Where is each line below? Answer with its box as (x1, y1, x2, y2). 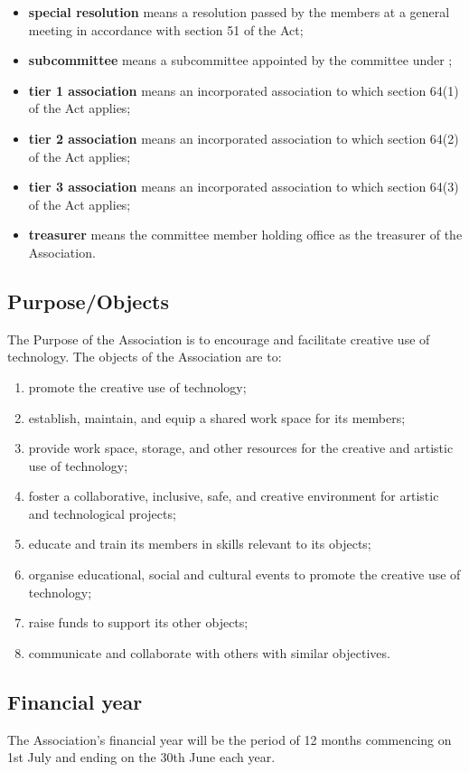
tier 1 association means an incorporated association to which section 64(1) (28, 80, 459, 99)
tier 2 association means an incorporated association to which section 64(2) (28, 128, 459, 147)
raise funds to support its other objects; (28, 613, 249, 632)
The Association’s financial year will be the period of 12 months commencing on (7, 730, 452, 748)
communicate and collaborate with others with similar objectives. (28, 643, 390, 662)
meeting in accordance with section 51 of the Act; (28, 20, 304, 39)
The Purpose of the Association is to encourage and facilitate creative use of (7, 329, 430, 348)
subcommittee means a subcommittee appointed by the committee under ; (28, 51, 453, 70)
